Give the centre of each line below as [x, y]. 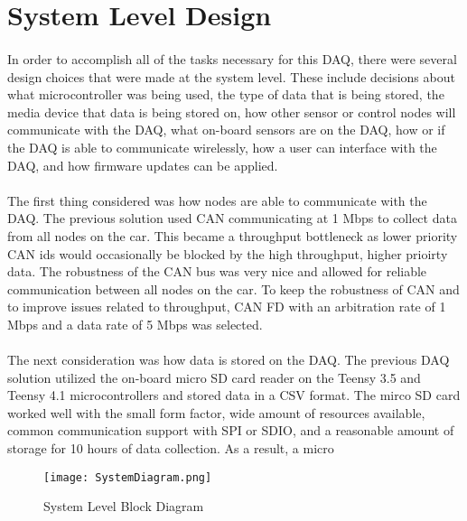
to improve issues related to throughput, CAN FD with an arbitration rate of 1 [227, 307]
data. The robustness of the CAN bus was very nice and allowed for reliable [217, 271]
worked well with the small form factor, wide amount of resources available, [216, 412]
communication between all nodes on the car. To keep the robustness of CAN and [233, 288]
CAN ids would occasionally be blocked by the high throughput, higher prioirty [228, 253]
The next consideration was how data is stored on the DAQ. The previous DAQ [229, 360]
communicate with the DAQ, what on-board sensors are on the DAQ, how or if [226, 130]
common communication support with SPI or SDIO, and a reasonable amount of [231, 430]
